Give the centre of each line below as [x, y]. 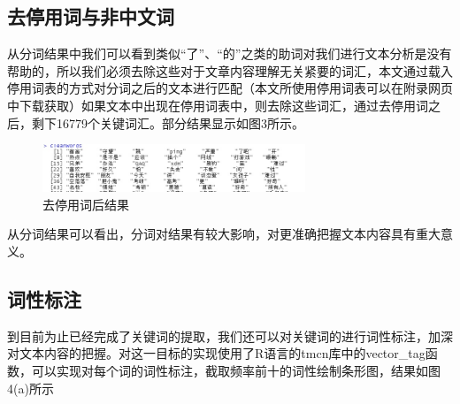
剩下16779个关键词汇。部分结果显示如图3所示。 [168, 122]
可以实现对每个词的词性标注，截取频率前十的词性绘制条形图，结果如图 [236, 371]
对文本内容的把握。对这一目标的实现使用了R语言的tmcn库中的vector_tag [216, 353]
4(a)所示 [31, 388]
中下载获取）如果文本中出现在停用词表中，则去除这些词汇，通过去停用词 [218, 105]
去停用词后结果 [86, 204]
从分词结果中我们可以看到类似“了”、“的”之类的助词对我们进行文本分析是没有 [230, 53]
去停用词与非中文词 [91, 16]
